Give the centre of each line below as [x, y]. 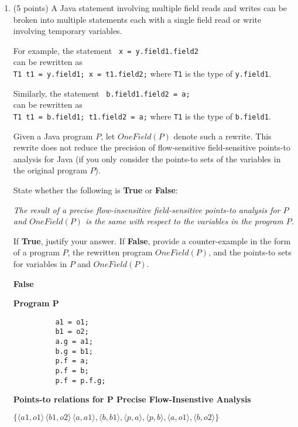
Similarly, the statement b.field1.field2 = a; [102, 93]
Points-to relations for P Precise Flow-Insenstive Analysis [132, 399]
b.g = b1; [74, 351]
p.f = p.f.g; [81, 380]
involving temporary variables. [68, 31]
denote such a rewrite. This [222, 136]
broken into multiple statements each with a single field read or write [137, 19]
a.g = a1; [74, 342]
